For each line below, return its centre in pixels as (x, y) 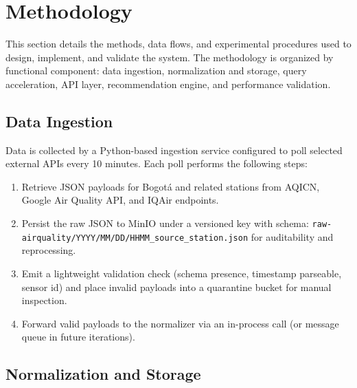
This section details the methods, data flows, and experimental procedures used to (178, 44)
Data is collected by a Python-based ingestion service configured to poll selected (174, 150)
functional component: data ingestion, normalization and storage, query (156, 71)
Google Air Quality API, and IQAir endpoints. (120, 200)
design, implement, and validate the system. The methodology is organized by (170, 57)
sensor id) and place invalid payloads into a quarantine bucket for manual (176, 287)
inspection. (44, 300)
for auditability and (292, 236)
